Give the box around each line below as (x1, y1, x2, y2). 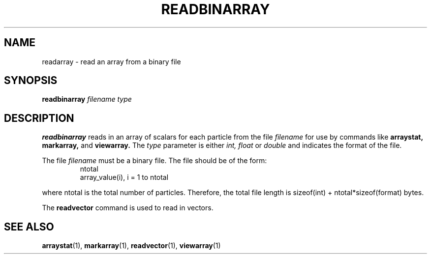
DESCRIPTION (4, 112, 74, 124)
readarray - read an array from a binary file (42, 57, 181, 66)
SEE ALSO (4, 220, 54, 233)
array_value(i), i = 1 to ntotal (80, 173, 169, 182)
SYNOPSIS (4, 74, 58, 87)
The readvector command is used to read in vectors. (42, 203, 214, 212)
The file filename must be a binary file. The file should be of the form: (42, 156, 267, 165)
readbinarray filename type (42, 95, 132, 104)
